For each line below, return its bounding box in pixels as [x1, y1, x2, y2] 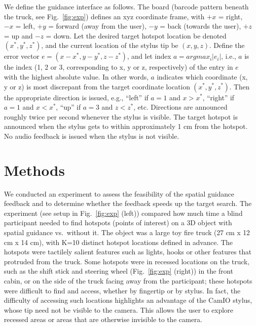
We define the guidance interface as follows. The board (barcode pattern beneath [4, 1, 249, 11]
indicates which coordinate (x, [156, 71, 248, 81]
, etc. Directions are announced [133, 102, 228, 112]
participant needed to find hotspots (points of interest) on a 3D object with [4, 217, 232, 228]
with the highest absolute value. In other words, [4, 71, 149, 81]
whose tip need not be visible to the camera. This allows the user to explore [4, 304, 233, 315]
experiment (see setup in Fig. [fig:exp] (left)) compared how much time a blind [4, 207, 243, 218]
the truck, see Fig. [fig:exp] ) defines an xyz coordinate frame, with [4, 11, 205, 21]
